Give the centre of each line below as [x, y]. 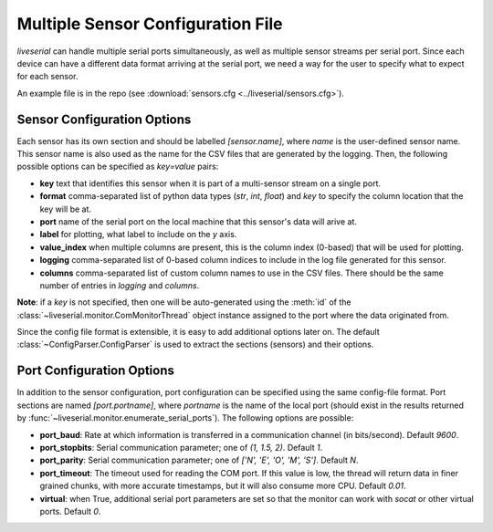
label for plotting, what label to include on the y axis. [138, 235]
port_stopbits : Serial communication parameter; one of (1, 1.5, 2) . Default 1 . [181, 447]
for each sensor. [47, 77]
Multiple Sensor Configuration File [150, 24]
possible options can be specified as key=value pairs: [118, 167]
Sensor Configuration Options [104, 119]
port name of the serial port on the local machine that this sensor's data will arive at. [199, 221]
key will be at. [65, 209]
